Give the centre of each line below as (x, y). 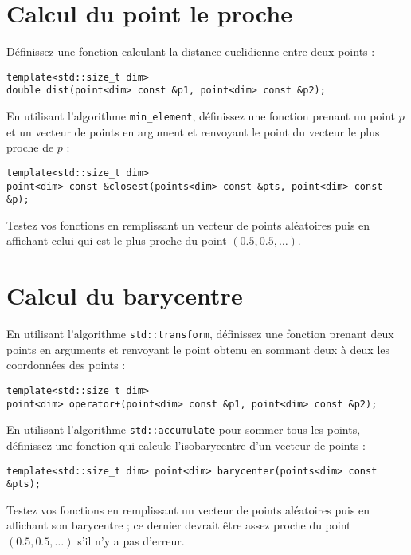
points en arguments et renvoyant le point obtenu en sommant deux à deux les (198, 349)
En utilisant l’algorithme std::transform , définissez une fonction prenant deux (200, 334)
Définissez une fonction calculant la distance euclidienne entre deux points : (191, 51)
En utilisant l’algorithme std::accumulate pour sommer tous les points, (184, 429)
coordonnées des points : (66, 365)
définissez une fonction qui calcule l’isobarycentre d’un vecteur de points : (186, 445)
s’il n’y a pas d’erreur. (131, 541)
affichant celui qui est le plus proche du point (117, 240)
